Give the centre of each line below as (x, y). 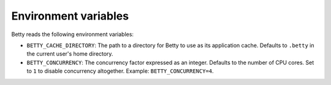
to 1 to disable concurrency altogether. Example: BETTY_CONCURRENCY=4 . (120, 71)
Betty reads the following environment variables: (73, 34)
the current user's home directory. (70, 54)
